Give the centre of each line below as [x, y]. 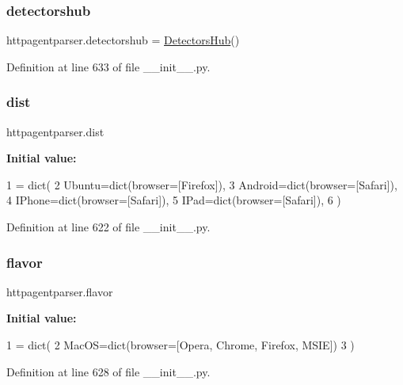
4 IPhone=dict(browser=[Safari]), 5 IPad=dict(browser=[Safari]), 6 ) [174, 200]
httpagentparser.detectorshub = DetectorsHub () [123, 40]
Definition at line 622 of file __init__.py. [108, 227]
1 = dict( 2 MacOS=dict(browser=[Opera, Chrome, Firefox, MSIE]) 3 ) [181, 345]
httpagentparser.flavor [60, 291]
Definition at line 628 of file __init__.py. [108, 371]
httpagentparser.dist [55, 131]
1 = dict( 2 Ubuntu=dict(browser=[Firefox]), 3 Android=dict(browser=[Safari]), [202, 184]
